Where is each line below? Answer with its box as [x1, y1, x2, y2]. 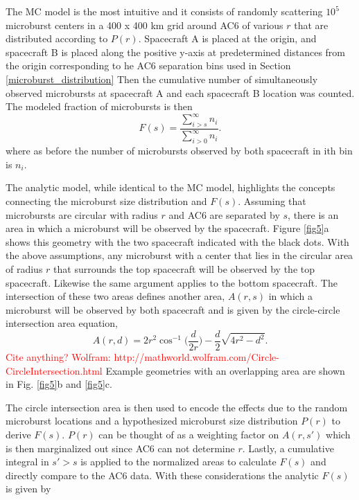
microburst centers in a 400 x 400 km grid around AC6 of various [6, 17, 283, 32]
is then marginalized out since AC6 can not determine [6, 440, 235, 455]
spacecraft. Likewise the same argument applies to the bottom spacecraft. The [6, 275, 338, 289]
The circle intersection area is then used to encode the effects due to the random [6, 400, 348, 414]
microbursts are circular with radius [6, 207, 158, 222]
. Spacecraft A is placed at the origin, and [138, 31, 317, 46]
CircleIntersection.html [6, 363, 103, 377]
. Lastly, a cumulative [242, 440, 334, 455]
